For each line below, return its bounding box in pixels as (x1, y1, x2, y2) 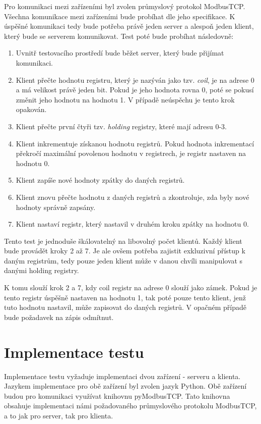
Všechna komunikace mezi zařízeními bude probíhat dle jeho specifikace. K (4, 11, 235, 21)
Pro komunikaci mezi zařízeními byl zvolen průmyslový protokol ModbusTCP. (4, 1, 245, 11)
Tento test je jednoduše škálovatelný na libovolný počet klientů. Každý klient (4, 235, 242, 246)
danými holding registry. (4, 265, 79, 276)
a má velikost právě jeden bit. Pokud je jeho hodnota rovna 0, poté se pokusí (16, 84, 254, 95)
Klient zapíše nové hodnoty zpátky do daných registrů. (16, 175, 185, 185)
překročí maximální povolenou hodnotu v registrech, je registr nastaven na (16, 148, 246, 158)
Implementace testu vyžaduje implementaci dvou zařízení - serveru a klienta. (4, 370, 241, 381)
